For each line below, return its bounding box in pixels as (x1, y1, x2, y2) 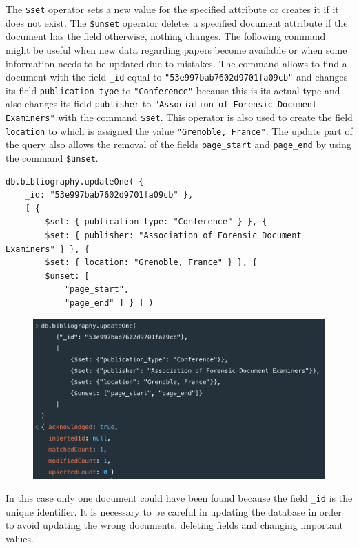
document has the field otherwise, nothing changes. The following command (6, 29, 326, 43)
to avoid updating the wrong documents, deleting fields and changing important (6, 518, 343, 532)
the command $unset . (6, 151, 99, 165)
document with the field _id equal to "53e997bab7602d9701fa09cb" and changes (6, 70, 348, 84)
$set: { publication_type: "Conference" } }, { (45, 217, 267, 227)
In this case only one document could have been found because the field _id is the (6, 491, 353, 505)
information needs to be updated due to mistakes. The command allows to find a (6, 56, 347, 70)
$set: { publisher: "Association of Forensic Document (45, 231, 302, 241)
